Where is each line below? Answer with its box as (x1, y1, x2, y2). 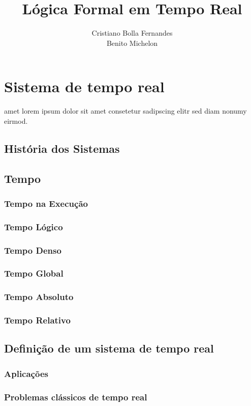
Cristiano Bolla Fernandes (91, 28, 173, 38)
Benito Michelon (106, 37, 158, 48)
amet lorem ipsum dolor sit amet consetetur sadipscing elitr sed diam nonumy (4, 105, 247, 116)
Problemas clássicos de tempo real (4, 390, 147, 403)
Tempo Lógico (4, 220, 63, 233)
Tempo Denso (4, 243, 61, 256)
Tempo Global (4, 267, 64, 280)
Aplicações (4, 367, 48, 380)
